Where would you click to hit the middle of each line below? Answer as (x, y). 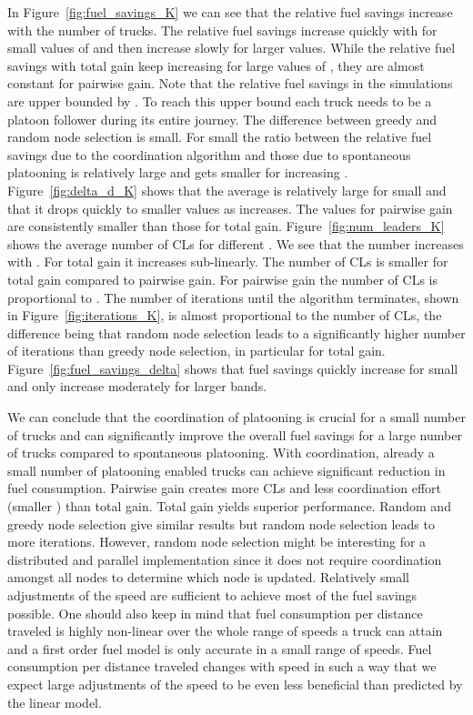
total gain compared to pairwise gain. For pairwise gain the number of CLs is (223, 279)
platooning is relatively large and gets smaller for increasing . (178, 172)
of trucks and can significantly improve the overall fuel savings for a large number (235, 434)
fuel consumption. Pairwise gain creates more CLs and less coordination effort (225, 488)
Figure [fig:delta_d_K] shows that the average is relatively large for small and (227, 190)
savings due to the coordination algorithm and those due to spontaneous (209, 154)
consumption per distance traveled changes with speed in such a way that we (222, 666)
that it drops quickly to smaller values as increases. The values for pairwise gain (230, 208)
